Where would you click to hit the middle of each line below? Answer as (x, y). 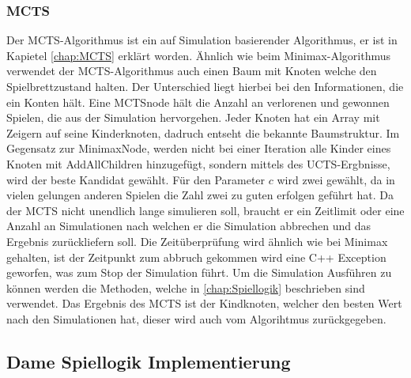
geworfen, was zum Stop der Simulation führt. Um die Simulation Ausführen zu (199, 272)
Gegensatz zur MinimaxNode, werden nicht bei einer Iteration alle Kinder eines (199, 148)
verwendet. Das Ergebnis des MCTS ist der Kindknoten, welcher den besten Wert (204, 303)
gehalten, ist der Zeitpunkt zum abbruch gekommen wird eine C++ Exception (196, 257)
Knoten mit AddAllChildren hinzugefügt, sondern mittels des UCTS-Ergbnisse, (198, 163)
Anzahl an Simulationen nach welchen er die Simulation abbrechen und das (189, 226)
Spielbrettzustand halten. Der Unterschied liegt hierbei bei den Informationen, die (205, 86)
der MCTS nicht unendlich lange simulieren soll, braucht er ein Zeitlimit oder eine (205, 210)
